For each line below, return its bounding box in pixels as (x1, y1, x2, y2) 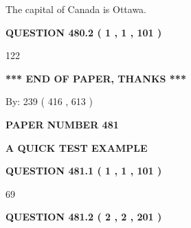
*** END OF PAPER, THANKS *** (5, 71, 186, 85)
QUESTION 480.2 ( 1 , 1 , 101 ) (5, 25, 162, 39)
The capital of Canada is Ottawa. (5, 2, 147, 16)
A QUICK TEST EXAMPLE (5, 140, 148, 155)
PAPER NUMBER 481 (5, 117, 119, 131)
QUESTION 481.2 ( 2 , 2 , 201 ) (5, 209, 162, 224)
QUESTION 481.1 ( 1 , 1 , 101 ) (5, 163, 162, 178)
